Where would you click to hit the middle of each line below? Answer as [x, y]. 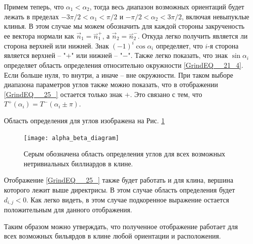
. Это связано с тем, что [166, 94]
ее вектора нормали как [39, 35]
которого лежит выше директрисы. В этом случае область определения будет [120, 190]
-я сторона [223, 45]
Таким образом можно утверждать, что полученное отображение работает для [121, 226]
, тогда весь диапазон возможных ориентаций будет [167, 6]
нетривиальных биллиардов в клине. [78, 163]
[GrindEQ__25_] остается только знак [63, 94]
